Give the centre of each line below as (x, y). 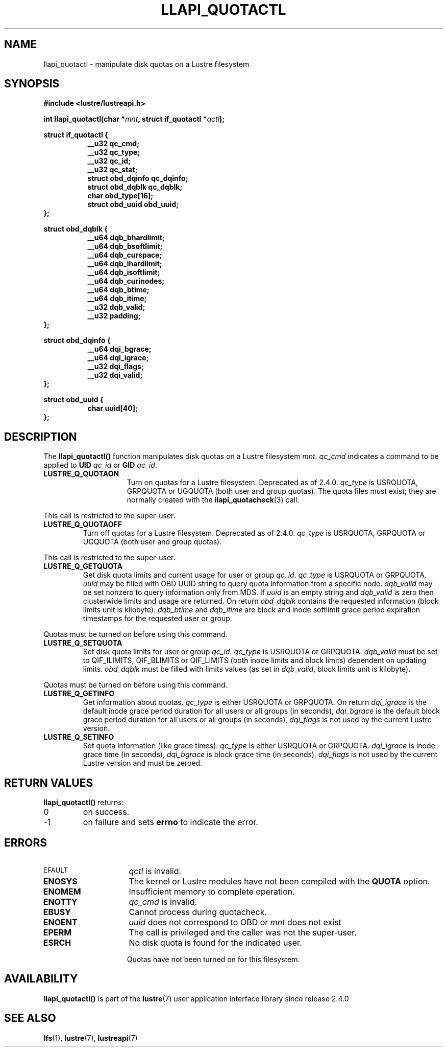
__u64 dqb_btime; (118, 290)
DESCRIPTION (41, 437)
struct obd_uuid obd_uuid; (133, 204)
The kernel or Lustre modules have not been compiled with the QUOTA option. (279, 881)
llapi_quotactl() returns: (84, 803)
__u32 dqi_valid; (115, 375)
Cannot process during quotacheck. (198, 912)
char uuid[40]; (113, 408)
